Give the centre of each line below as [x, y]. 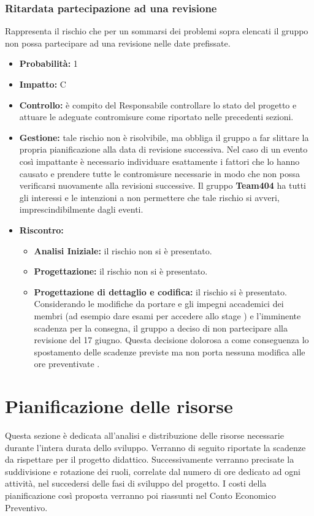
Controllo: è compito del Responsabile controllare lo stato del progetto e [158, 104]
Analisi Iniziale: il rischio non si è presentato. [123, 250]
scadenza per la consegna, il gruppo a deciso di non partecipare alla [161, 328]
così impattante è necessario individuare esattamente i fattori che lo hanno [159, 161]
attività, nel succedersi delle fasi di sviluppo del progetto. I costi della [136, 483]
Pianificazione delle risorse [119, 406]
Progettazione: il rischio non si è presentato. [121, 271]
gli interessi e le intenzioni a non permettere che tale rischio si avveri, [149, 197]
